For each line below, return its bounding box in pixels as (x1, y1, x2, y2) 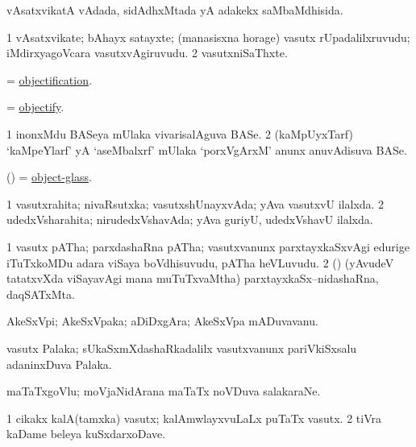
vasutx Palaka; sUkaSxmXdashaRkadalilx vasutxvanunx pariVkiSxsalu (6, 339, 357, 356)
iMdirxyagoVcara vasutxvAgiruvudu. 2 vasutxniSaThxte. (6, 44, 288, 61)
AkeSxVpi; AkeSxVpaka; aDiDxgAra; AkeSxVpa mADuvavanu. (6, 312, 318, 329)
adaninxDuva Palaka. (6, 355, 112, 372)
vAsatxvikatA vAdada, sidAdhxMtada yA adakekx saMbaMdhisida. (6, 2, 343, 18)
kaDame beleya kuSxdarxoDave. (6, 425, 166, 442)
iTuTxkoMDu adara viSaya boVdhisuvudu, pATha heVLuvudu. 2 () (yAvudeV (6, 254, 394, 271)
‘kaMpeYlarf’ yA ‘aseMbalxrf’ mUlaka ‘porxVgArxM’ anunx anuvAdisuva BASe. (6, 141, 407, 158)
